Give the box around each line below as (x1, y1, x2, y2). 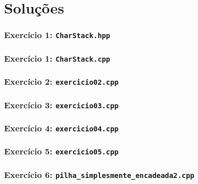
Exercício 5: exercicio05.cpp (4, 145, 119, 157)
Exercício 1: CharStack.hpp (4, 29, 111, 41)
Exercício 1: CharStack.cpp (4, 52, 111, 64)
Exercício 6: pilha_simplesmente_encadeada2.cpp (4, 168, 194, 180)
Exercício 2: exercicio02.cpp (4, 75, 119, 88)
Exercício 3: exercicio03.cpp (4, 98, 119, 111)
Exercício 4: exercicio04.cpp (4, 121, 119, 134)
